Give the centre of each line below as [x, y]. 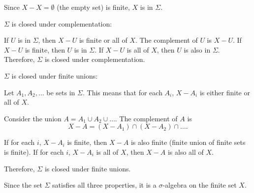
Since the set [23, 185]
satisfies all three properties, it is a [104, 185]
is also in [197, 49]
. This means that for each [122, 92]
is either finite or [225, 92]
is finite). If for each [34, 152]
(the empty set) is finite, [93, 7]
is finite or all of [103, 40]
